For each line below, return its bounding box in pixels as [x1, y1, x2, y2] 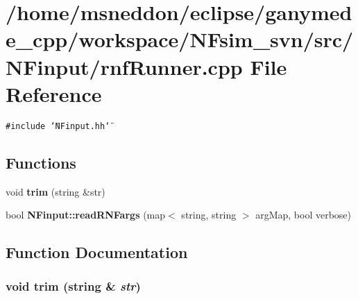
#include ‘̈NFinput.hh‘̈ [6, 121, 110, 131]
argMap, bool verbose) [255, 207, 352, 222]
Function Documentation [6, 241, 188, 263]
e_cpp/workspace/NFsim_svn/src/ [6, 25, 354, 53]
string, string [181, 207, 237, 222]
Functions [6, 151, 76, 173]
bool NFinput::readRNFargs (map [6, 207, 166, 222]
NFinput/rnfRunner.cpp [6, 52, 243, 80]
